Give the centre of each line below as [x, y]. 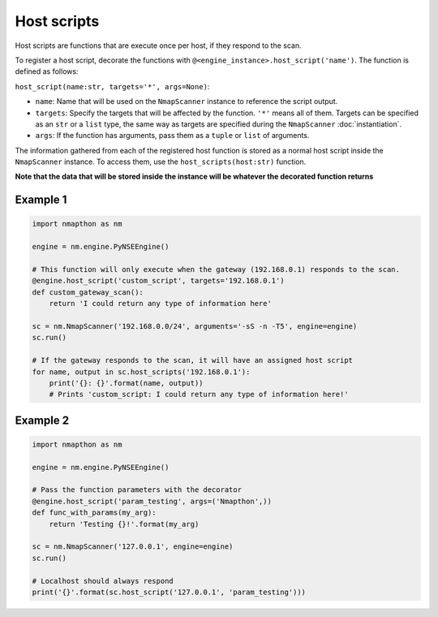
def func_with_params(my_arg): [94, 513]
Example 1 [41, 200]
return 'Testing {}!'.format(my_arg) [124, 524]
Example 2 [42, 420]
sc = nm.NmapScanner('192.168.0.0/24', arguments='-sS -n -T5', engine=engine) [195, 326]
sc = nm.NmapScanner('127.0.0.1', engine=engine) [133, 547]
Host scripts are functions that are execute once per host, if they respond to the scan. [158, 45]
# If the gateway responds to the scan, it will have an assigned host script [192, 360]
